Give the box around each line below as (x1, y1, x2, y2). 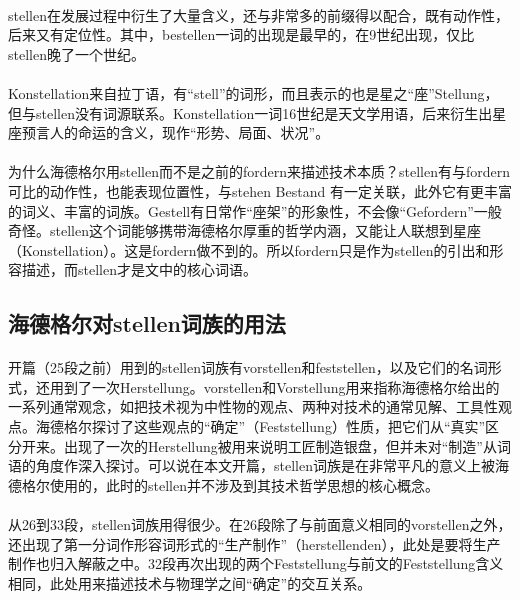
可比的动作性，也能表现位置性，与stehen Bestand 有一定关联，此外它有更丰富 (8, 180, 512, 201)
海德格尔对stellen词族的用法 (8, 308, 286, 339)
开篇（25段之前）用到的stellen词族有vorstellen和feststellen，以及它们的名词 (8, 357, 488, 378)
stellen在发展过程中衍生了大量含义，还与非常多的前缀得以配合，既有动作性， (8, 4, 509, 25)
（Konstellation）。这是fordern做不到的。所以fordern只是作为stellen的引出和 (8, 239, 490, 260)
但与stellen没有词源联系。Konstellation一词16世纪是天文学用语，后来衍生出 (8, 102, 493, 123)
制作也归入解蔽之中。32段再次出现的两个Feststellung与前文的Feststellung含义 (8, 553, 504, 574)
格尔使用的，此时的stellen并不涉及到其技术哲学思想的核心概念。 (21, 474, 439, 495)
